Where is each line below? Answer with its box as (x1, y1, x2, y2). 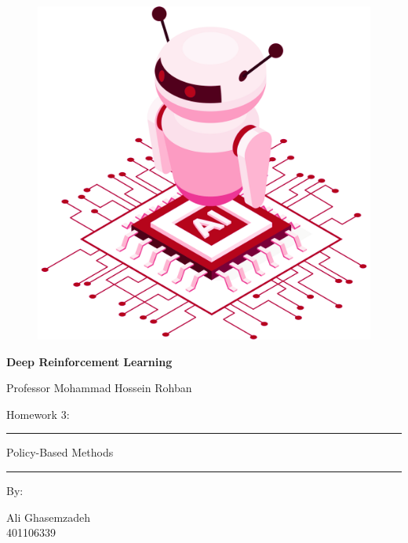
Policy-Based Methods (6, 444, 114, 460)
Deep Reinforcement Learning (6, 353, 173, 369)
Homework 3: (6, 405, 70, 422)
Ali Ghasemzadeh (6, 508, 91, 525)
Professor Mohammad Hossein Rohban (6, 380, 192, 396)
